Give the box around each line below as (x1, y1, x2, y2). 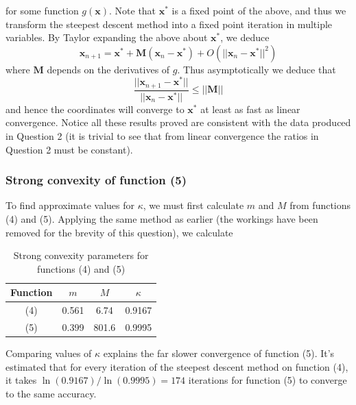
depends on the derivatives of (47, 62, 170, 76)
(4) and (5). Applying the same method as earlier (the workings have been (5, 212, 318, 225)
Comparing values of (5, 346, 92, 360)
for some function (5, 3, 79, 17)
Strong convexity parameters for (13, 248, 149, 262)
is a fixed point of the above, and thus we (171, 3, 346, 17)
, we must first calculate (143, 198, 244, 212)
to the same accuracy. (5, 386, 97, 400)
